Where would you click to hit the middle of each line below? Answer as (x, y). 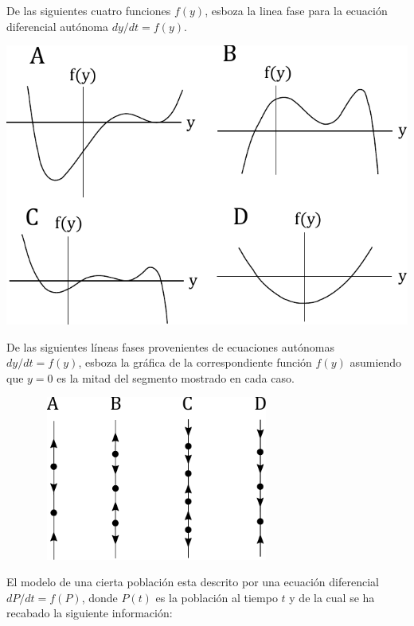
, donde (100, 597)
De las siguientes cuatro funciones (89, 10)
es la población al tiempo (217, 597)
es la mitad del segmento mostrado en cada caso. (176, 377)
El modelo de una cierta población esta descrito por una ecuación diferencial (193, 582)
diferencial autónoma (58, 26)
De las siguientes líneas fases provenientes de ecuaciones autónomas (170, 346)
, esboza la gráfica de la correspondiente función (195, 362)
